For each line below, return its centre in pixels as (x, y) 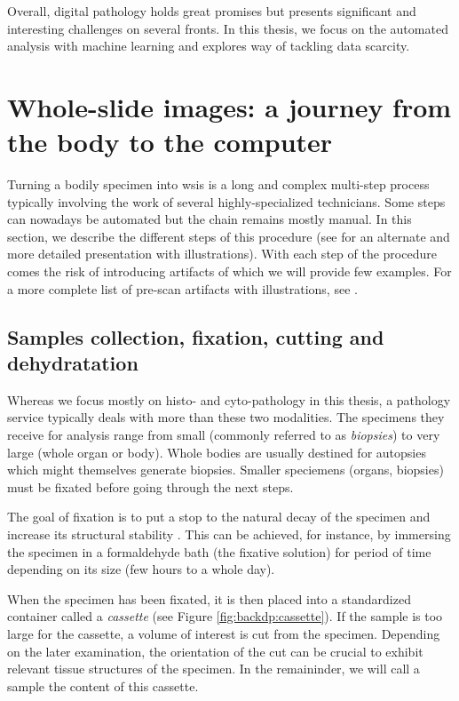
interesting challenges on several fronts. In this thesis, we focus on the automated (228, 28)
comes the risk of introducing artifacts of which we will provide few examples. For (229, 271)
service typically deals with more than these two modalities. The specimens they (226, 417)
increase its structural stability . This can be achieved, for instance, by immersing (229, 534)
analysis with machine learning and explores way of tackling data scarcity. (209, 46)
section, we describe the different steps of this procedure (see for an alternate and (229, 236)
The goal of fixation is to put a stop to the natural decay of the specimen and (219, 517)
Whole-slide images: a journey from (229, 106)
